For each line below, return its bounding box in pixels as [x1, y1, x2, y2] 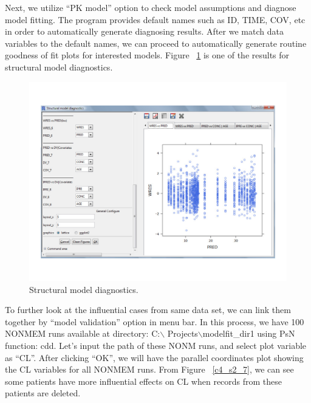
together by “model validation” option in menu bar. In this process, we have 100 [5, 315, 304, 328]
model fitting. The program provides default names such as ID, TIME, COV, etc [5, 13, 306, 26]
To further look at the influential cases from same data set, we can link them [5, 303, 291, 316]
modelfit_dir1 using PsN [202, 327, 295, 340]
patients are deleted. [5, 387, 81, 399]
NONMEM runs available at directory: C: [5, 327, 160, 340]
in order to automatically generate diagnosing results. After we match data [5, 25, 284, 38]
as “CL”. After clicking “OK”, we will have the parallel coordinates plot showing [5, 351, 304, 363]
